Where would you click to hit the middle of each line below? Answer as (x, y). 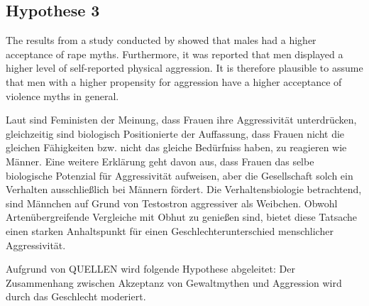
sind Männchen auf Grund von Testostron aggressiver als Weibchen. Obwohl (172, 203)
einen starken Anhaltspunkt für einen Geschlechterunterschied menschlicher (170, 230)
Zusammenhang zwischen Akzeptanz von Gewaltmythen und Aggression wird (174, 282)
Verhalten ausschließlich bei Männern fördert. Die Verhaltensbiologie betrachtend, (184, 189)
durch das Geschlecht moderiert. (76, 296)
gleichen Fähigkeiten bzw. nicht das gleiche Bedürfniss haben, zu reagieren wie (176, 147)
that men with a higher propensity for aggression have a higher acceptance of (174, 81)
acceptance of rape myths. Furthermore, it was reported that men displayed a (175, 54)
